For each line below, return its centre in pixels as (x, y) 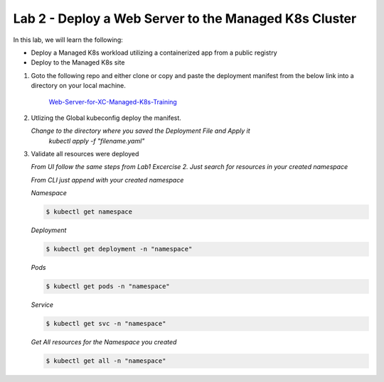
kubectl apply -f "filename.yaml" (97, 141)
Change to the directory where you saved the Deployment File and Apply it (140, 131)
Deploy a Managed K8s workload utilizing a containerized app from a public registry (154, 53)
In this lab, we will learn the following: (68, 40)
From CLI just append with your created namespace (107, 180)
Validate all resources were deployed (85, 154)
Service (42, 305)
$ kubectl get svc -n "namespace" (106, 324)
